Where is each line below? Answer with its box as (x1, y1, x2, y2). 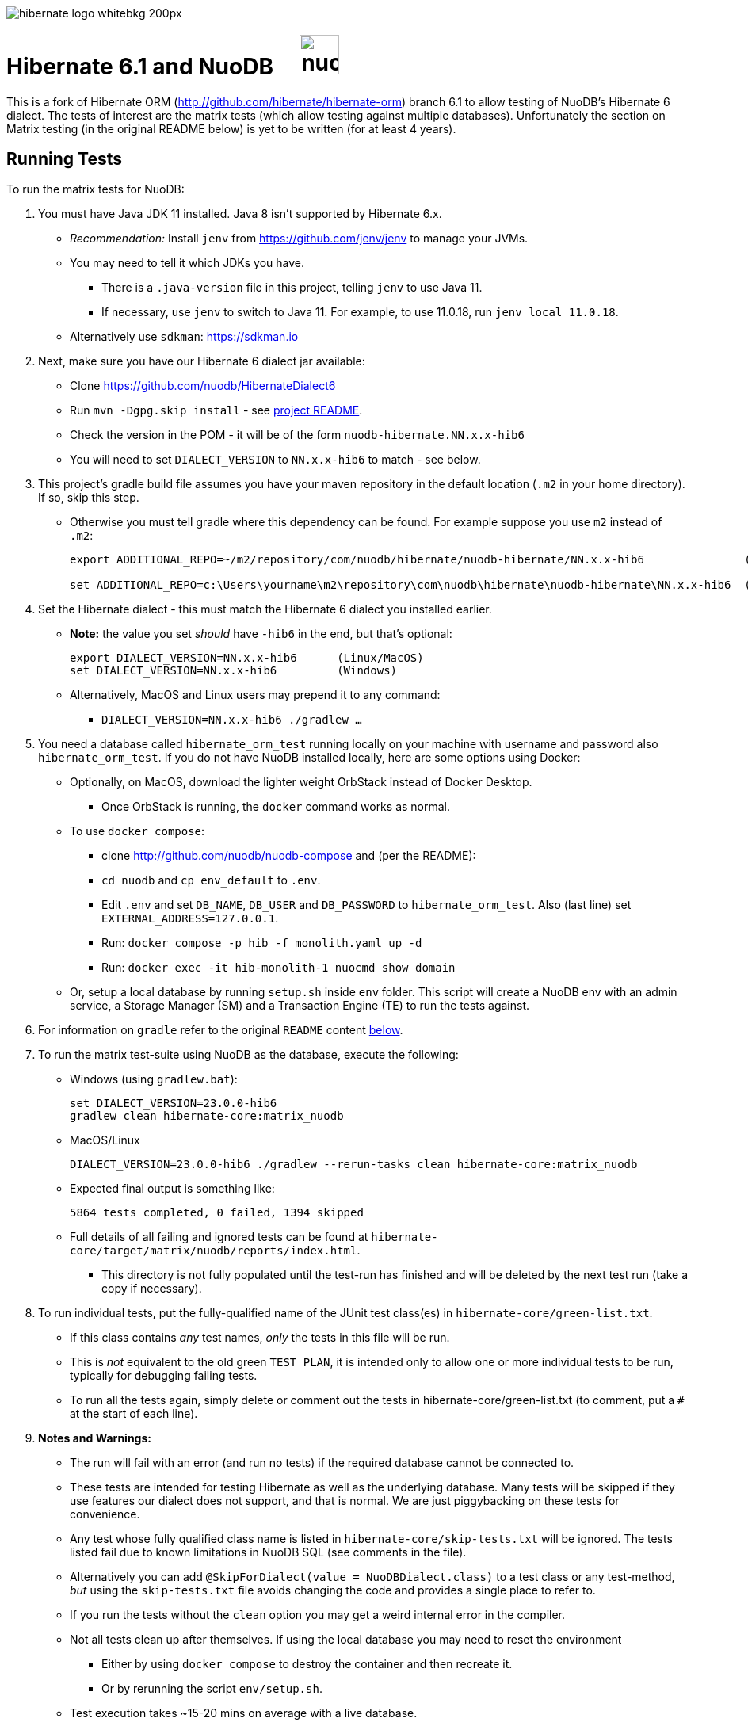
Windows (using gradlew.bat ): (70, 1072, 238, 1086)
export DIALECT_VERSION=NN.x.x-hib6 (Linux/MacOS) (70, 651, 424, 665)
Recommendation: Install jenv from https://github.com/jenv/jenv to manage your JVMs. (70, 231, 529, 246)
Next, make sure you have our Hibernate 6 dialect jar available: (38, 354, 365, 368)
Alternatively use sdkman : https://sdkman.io (70, 330, 299, 344)
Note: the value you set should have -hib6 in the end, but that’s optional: (70, 627, 452, 641)
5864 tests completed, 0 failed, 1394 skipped (70, 1206, 364, 1220)
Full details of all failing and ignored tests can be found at (70, 1230, 368, 1244)
